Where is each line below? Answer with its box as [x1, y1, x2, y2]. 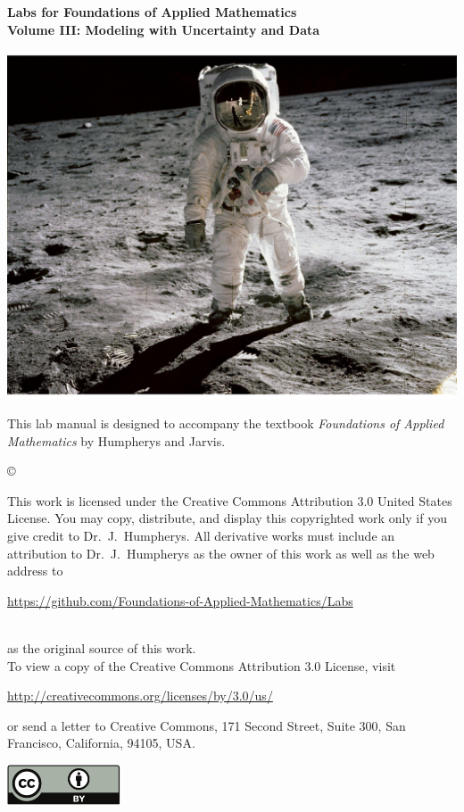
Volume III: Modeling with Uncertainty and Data [7, 20, 320, 38]
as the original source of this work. [7, 639, 196, 658]
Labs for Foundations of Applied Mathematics [7, 3, 297, 21]
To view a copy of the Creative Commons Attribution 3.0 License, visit [7, 656, 396, 675]
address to [7, 561, 63, 580]
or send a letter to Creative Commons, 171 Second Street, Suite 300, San [7, 716, 406, 734]
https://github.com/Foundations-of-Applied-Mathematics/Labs [7, 591, 353, 609]
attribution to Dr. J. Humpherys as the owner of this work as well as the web [7, 543, 435, 562]
